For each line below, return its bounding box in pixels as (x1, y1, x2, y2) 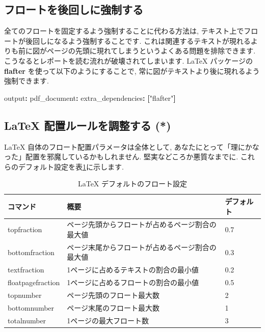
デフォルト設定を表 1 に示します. (18, 161, 124, 172)
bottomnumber (8, 302, 55, 313)
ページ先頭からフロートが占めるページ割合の (67, 219, 217, 230)
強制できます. (4, 75, 49, 86)
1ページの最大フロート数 (67, 315, 149, 325)
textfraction (8, 264, 44, 275)
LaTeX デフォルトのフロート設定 (77, 178, 188, 189)
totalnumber (8, 315, 46, 325)
